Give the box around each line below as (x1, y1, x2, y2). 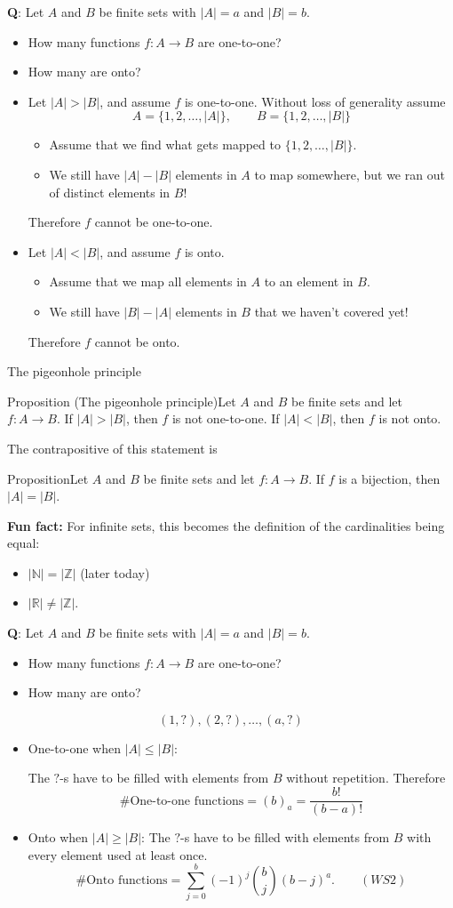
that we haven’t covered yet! (254, 301, 409, 320)
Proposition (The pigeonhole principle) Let (7, 391, 236, 410)
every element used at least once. (28, 845, 208, 864)
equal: (7, 534, 40, 552)
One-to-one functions (130, 794, 244, 808)
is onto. (184, 242, 225, 261)
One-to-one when (28, 738, 122, 757)
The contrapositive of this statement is (7, 438, 218, 457)
